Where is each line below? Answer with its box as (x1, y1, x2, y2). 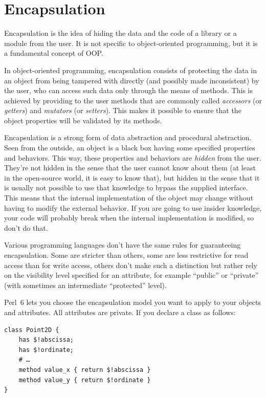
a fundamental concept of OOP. (4, 48, 103, 58)
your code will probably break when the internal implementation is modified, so (4, 212, 254, 223)
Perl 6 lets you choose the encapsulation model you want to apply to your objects (4, 297, 261, 307)
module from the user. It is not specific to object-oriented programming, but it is (4, 37, 258, 48)
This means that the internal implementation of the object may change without (4, 192, 254, 203)
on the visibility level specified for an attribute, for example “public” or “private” (4, 270, 259, 280)
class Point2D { (4, 326, 59, 334)
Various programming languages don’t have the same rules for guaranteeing (4, 239, 241, 250)
